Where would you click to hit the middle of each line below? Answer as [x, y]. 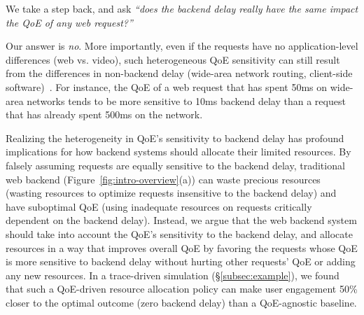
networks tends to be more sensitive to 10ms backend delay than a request [186, 100]
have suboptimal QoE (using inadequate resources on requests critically [159, 206]
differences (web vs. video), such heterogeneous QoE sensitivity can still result [173, 59]
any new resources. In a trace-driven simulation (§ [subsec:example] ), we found [173, 275]
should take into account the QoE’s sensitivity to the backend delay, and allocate [179, 233]
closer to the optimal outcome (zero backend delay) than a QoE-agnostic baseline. [181, 302]
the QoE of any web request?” [69, 22]
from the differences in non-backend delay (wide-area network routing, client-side [179, 73]
